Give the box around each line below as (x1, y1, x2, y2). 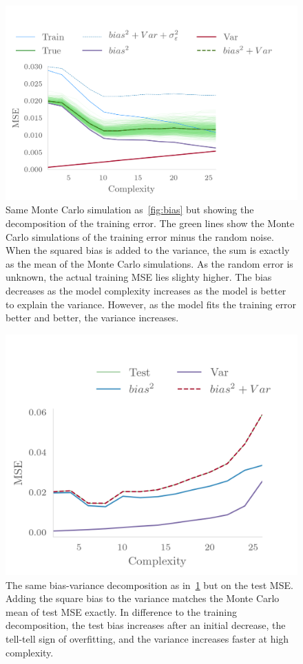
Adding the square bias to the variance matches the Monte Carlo (6, 591, 280, 606)
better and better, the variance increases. (6, 310, 179, 325)
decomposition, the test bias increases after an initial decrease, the (6, 618, 286, 632)
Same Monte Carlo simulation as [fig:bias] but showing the (6, 202, 254, 217)
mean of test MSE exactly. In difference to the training (6, 604, 237, 619)
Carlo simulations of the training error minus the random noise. (6, 229, 274, 244)
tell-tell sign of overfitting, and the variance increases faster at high (6, 632, 289, 645)
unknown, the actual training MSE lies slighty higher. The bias (6, 270, 272, 284)
